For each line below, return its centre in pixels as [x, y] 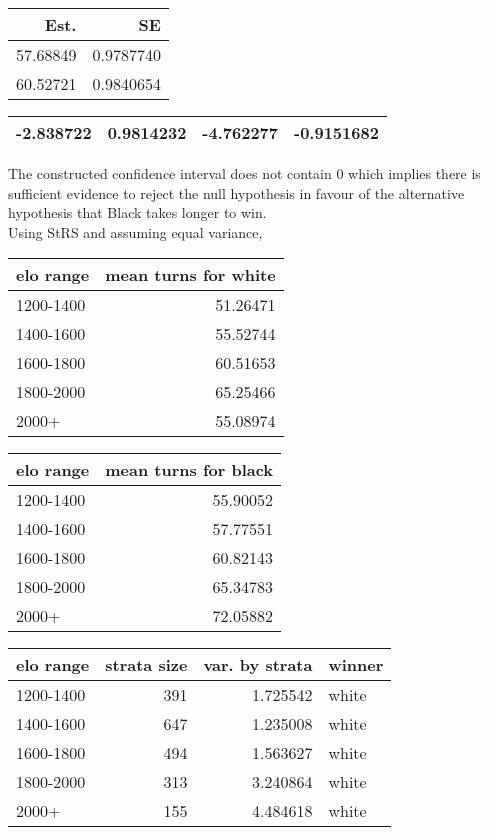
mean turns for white [190, 275]
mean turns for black [189, 470]
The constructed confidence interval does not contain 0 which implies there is [244, 173]
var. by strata [258, 665]
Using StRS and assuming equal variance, [135, 231]
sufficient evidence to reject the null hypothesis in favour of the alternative [236, 192]
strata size [146, 665]
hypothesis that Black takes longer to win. [137, 212]
